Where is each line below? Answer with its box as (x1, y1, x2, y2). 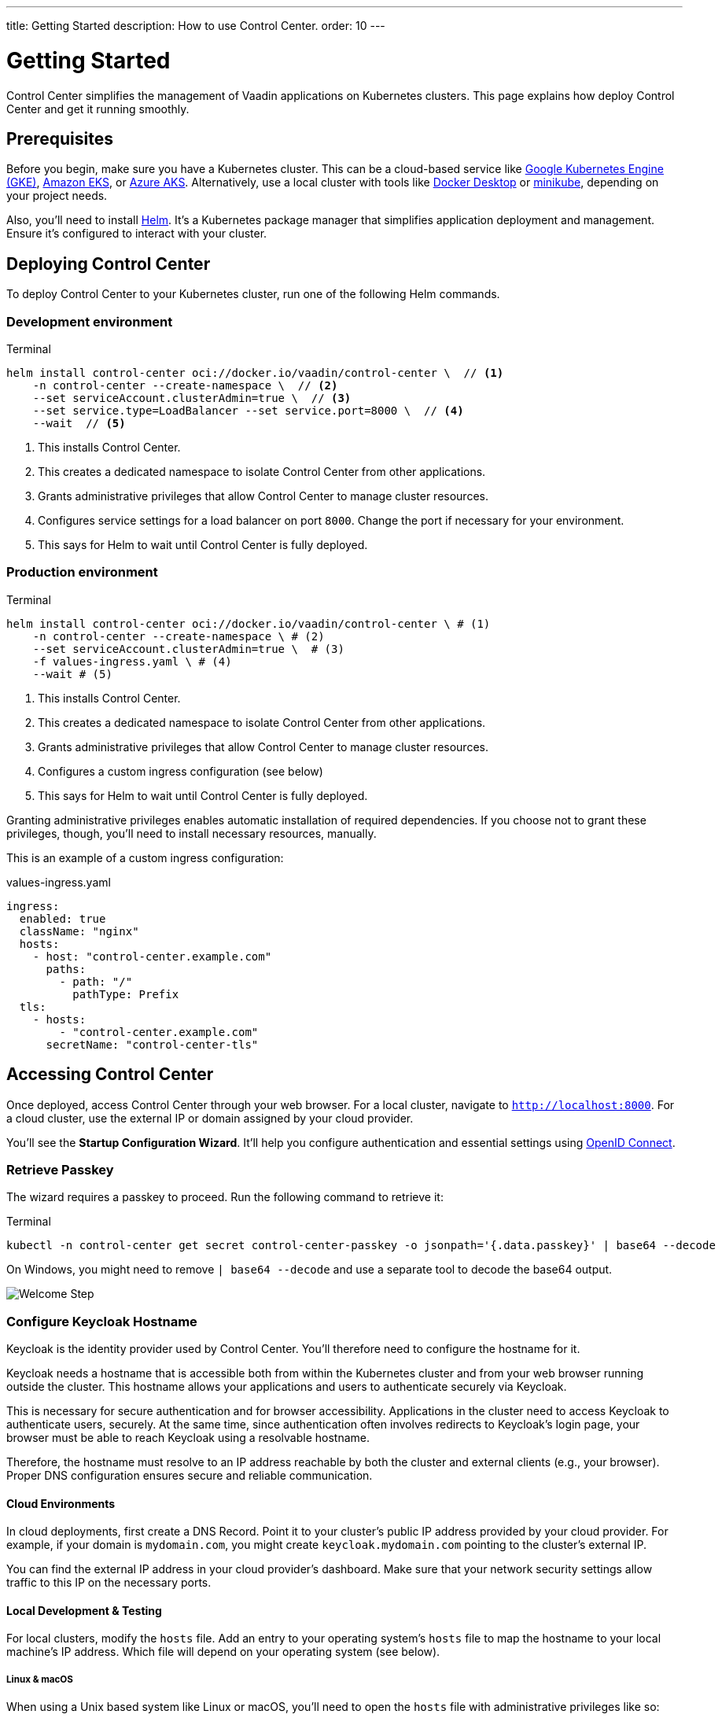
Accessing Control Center (6, 1064, 214, 1085)
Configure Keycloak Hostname (6, 1313, 197, 1329)
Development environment (6, 313, 173, 330)
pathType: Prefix (72, 987, 179, 1001)
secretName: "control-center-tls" (46, 1038, 259, 1051)
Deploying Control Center (6, 253, 211, 274)
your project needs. (6, 189, 108, 203)
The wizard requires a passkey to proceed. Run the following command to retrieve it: (6, 1190, 444, 1204)
